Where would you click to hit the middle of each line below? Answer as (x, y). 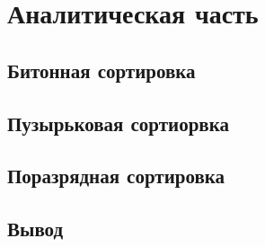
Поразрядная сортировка (116, 176)
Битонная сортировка (102, 70)
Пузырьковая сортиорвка (118, 123)
